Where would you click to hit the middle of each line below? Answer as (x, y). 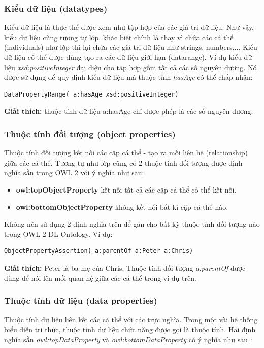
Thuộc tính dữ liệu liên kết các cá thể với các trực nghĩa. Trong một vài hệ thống (131, 319)
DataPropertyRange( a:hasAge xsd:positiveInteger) (91, 94)
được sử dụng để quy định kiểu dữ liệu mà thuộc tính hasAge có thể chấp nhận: (128, 77)
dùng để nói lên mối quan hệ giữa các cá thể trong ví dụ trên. (100, 278)
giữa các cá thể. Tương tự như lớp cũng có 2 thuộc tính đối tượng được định (123, 162)
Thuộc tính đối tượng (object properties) (90, 133)
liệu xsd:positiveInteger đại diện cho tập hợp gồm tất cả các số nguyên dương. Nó (130, 67)
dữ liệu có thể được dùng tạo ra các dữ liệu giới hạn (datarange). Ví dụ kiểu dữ (128, 57)
